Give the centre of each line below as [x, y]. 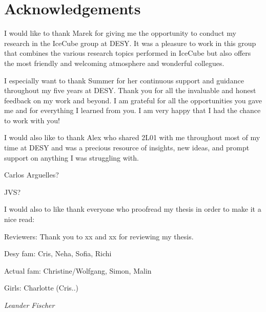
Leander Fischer [29, 305]
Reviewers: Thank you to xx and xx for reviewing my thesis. [99, 236]
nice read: [19, 219]
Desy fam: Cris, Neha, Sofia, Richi [58, 253]
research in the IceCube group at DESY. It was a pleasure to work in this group [130, 43]
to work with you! [32, 120]
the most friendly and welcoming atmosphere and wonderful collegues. [114, 63]
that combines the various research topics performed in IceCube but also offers [128, 53]
